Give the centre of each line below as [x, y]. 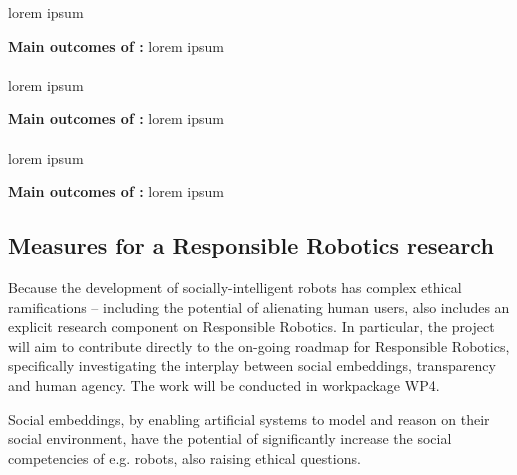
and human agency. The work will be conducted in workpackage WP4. [224, 384]
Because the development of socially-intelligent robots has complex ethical [235, 286]
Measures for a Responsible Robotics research [251, 245]
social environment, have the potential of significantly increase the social [230, 438]
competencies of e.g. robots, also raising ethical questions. [184, 457]
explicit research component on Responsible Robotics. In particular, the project [251, 326]
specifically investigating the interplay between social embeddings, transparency [252, 365]
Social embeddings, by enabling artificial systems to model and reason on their [249, 418]
